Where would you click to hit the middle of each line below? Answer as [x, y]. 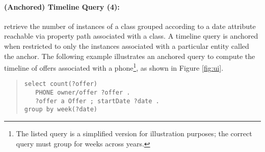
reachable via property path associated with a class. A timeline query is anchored [131, 36]
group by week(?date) [61, 110]
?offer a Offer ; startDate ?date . [97, 101]
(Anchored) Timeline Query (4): [62, 6]
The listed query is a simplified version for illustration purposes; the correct [134, 133]
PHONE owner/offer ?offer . [83, 93]
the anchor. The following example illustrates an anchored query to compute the [130, 56]
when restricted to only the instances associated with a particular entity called [127, 45]
